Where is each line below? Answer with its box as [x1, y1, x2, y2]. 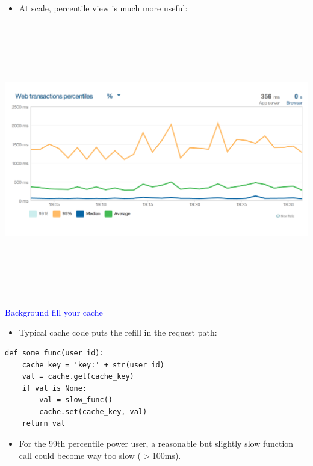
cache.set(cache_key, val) [39, 407, 147, 416]
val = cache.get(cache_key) [22, 372, 134, 381]
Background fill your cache [5, 305, 103, 318]
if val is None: [22, 384, 87, 393]
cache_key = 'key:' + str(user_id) [22, 360, 164, 369]
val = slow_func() [39, 396, 113, 405]
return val [22, 419, 66, 428]
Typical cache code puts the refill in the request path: [19, 326, 217, 339]
